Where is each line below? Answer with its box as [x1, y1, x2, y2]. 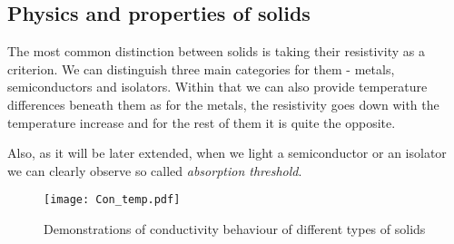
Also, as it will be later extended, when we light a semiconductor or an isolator [7, 143, 447, 162]
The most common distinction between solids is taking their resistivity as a [7, 42, 425, 61]
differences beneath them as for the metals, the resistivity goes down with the [7, 94, 439, 113]
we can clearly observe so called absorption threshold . [7, 161, 302, 180]
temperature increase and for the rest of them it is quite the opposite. [7, 112, 396, 132]
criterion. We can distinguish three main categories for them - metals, [7, 59, 395, 78]
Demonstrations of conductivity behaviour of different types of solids [44, 220, 426, 239]
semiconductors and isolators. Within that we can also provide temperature [7, 77, 428, 96]
